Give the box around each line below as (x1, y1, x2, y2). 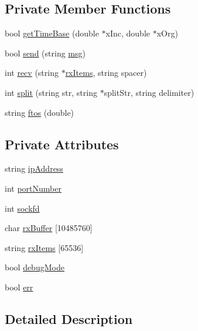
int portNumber (5, 182, 62, 194)
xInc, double (105, 27, 151, 39)
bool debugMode (5, 261, 64, 273)
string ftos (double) (5, 106, 74, 118)
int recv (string (5, 66, 59, 79)
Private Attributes (5, 135, 119, 153)
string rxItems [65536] (5, 241, 84, 253)
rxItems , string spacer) (65, 66, 147, 79)
